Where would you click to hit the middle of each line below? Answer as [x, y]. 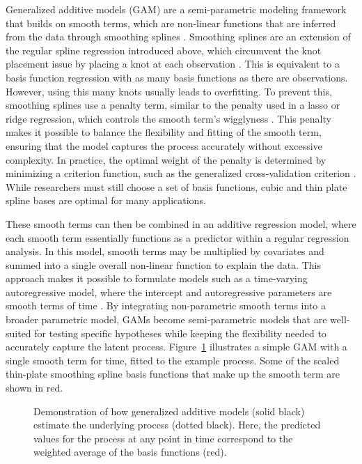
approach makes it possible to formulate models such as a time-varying [157, 278]
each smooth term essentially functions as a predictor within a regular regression [178, 237]
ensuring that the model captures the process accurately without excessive [164, 145]
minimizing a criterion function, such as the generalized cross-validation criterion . [181, 173]
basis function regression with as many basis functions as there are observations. [177, 77]
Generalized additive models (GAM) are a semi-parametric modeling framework [176, 9]
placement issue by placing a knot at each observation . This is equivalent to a [173, 64]
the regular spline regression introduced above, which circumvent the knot [164, 50]
